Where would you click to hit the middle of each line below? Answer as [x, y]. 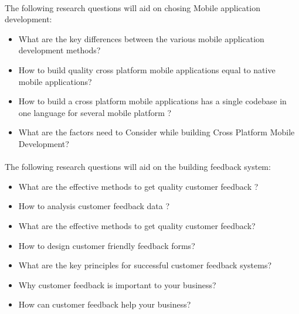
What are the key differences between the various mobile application [141, 38]
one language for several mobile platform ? [95, 112]
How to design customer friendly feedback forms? [107, 245]
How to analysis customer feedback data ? [94, 206]
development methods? [60, 50]
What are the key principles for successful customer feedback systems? [145, 265]
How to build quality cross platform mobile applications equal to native [147, 69]
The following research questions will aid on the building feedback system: [138, 167]
